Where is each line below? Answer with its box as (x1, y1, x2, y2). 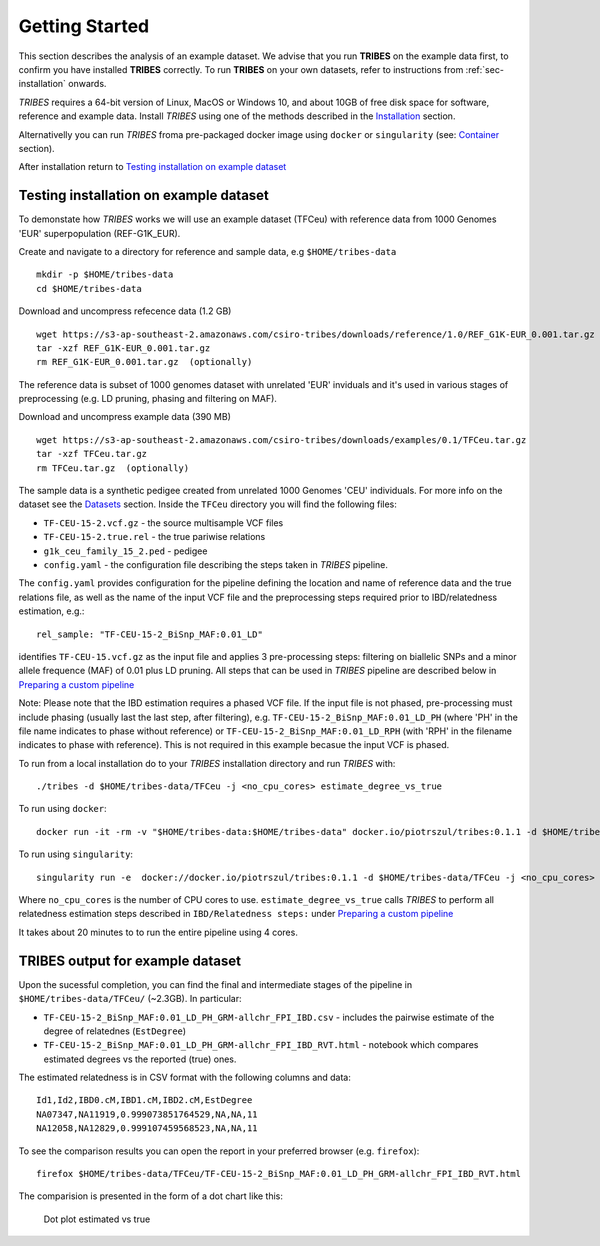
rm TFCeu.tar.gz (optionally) (36, 462, 190, 474)
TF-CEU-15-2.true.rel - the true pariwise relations (43, 531, 266, 543)
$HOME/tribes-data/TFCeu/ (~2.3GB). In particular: (18, 993, 242, 1005)
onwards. (68, 78, 107, 90)
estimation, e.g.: (18, 605, 85, 617)
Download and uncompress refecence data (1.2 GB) (18, 305, 232, 317)
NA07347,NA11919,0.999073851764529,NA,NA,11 (36, 1108, 259, 1120)
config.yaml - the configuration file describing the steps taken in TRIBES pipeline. (43, 559, 389, 570)
